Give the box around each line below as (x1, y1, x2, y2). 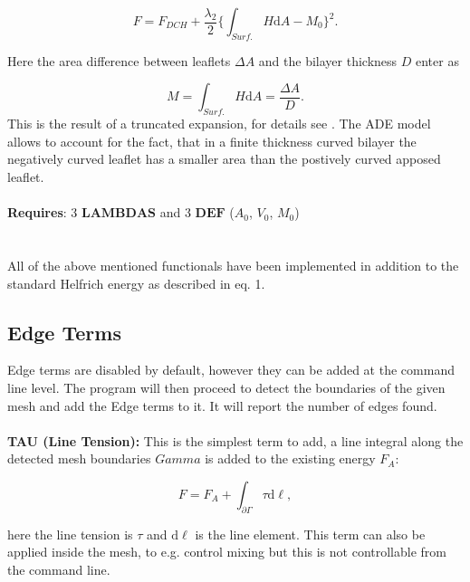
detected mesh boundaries (7, 449, 151, 468)
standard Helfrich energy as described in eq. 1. (7, 273, 265, 292)
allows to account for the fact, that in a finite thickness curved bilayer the (7, 131, 417, 150)
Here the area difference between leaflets (7, 51, 231, 70)
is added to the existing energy (205, 449, 376, 468)
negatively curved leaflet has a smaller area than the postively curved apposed (7, 149, 441, 168)
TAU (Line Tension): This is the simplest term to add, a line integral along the (7, 431, 464, 450)
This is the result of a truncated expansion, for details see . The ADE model (7, 114, 431, 133)
